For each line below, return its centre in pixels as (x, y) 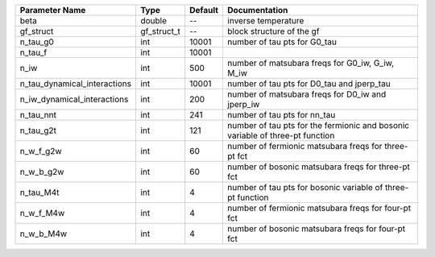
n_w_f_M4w (42, 213)
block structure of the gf (273, 31)
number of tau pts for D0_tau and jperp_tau (309, 83)
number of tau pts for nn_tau (281, 115)
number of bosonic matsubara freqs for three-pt (319, 167)
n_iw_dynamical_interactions (74, 99)
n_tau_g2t (38, 131)
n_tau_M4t (39, 192)
